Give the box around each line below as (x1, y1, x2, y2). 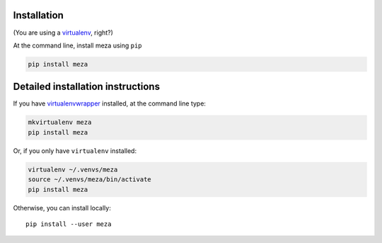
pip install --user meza (25, 220, 112, 228)
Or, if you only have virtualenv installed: (13, 146, 137, 155)
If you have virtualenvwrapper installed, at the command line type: (13, 99, 207, 108)
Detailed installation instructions (13, 81, 161, 93)
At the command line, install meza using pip (13, 41, 142, 50)
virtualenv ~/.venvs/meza (28, 165, 118, 174)
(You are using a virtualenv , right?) (13, 28, 113, 37)
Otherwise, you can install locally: (13, 203, 111, 212)
